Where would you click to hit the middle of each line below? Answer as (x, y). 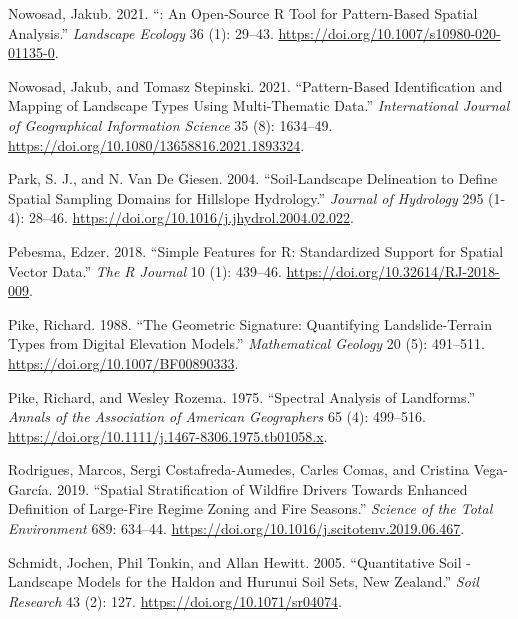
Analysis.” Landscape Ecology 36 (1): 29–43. (141, 32)
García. (30, 488)
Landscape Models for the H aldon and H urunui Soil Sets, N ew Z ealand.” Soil (243, 581)
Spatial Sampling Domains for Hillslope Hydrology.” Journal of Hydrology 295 (246, 197)
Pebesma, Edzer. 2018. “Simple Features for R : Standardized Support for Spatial (256, 250)
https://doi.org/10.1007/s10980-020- (389, 32)
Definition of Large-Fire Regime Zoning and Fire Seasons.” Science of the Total (250, 508)
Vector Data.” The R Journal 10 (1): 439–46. (145, 270)
